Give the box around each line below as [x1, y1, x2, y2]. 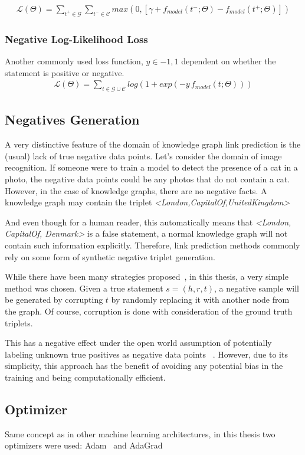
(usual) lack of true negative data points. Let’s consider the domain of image [5, 149, 282, 162]
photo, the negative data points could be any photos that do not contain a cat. [5, 173, 290, 185]
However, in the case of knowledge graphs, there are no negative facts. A [5, 184, 267, 197]
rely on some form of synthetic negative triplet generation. [5, 250, 215, 263]
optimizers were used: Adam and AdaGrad [5, 439, 163, 451]
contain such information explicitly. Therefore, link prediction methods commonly [5, 239, 300, 251]
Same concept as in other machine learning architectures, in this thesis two [5, 427, 276, 440]
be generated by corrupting [5, 293, 103, 306]
